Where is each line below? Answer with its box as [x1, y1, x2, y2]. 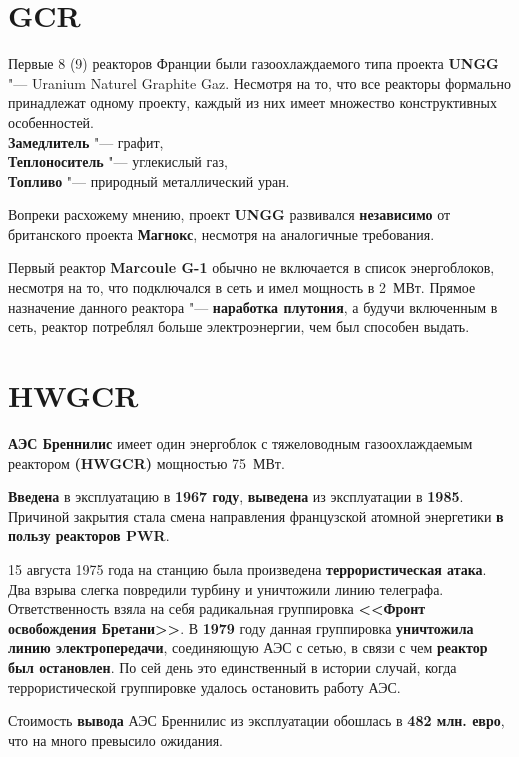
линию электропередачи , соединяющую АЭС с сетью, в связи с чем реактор [8, 637, 488, 658]
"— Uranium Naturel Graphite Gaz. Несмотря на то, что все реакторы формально [8, 72, 511, 93]
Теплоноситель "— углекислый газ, [8, 151, 228, 172]
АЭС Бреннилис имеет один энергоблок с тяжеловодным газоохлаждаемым [8, 432, 473, 453]
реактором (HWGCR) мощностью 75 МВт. [8, 452, 285, 473]
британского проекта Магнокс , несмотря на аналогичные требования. [8, 223, 435, 244]
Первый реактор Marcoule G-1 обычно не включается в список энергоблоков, [8, 257, 495, 278]
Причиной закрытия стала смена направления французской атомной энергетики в [8, 505, 504, 526]
